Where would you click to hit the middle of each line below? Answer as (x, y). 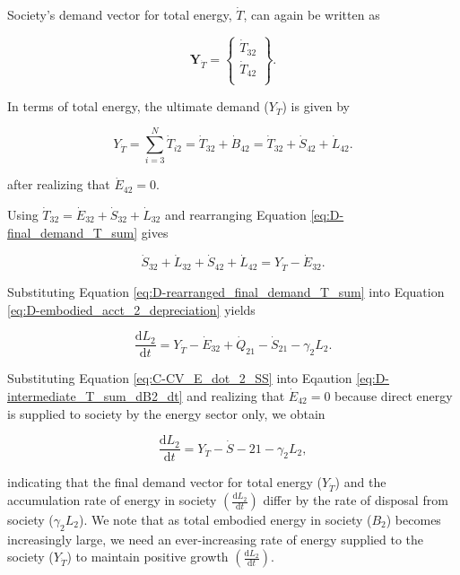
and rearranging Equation (235, 214)
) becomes (413, 519)
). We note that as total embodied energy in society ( (225, 519)
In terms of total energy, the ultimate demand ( (138, 105)
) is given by (316, 105)
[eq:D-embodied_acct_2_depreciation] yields (131, 309)
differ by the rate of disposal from (356, 500)
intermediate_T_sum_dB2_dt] (95, 396)
